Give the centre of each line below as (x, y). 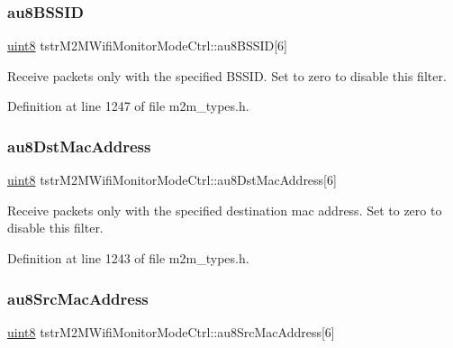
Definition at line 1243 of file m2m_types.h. (128, 258)
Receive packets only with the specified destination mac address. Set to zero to (225, 210)
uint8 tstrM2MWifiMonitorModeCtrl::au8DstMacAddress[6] (172, 180)
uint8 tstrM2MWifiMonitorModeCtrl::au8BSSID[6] (148, 46)
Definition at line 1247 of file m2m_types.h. (128, 106)
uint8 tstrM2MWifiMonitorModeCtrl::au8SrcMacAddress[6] (171, 331)
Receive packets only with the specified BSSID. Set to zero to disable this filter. (227, 75)
